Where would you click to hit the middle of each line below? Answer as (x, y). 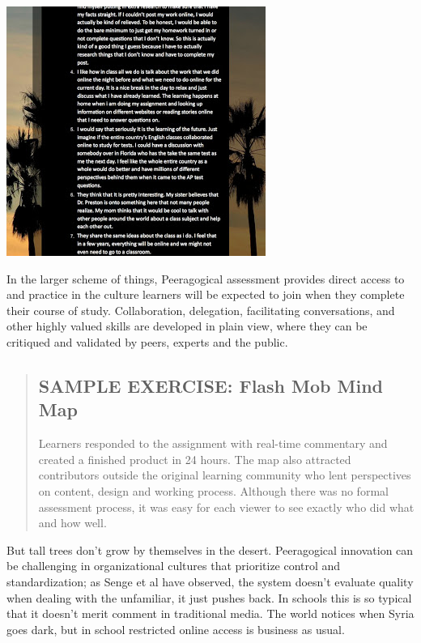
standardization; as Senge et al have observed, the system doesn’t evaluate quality (210, 581)
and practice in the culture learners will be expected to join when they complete (206, 294)
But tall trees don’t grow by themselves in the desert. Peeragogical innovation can (210, 549)
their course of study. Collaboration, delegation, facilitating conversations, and (201, 310)
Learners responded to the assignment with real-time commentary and (213, 443)
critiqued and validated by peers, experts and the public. (147, 341)
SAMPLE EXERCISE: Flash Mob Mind (211, 385)
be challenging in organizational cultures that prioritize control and (174, 566)
